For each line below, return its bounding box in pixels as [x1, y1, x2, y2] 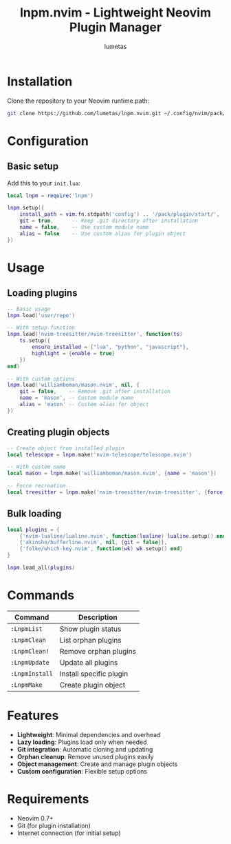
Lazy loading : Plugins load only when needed [16, 738, 147, 746]
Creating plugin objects [7, 426, 110, 439]
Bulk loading [7, 508, 62, 520]
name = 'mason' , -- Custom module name [19, 394, 134, 401]
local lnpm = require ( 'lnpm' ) [7, 192, 94, 199]
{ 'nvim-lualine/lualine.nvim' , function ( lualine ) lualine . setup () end [19, 532, 226, 539]
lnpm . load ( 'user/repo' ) [7, 312, 76, 319]
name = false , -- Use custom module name [19, 224, 149, 231]
